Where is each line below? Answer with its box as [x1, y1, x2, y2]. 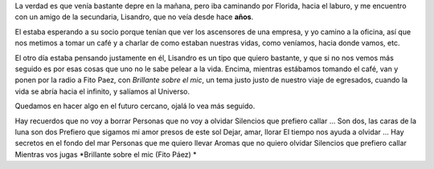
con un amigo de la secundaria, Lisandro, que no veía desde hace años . [14, 12, 254, 22]
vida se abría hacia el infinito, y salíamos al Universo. [14, 87, 190, 96]
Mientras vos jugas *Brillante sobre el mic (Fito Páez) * [14, 149, 197, 159]
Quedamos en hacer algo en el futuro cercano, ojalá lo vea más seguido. [14, 101, 256, 111]
